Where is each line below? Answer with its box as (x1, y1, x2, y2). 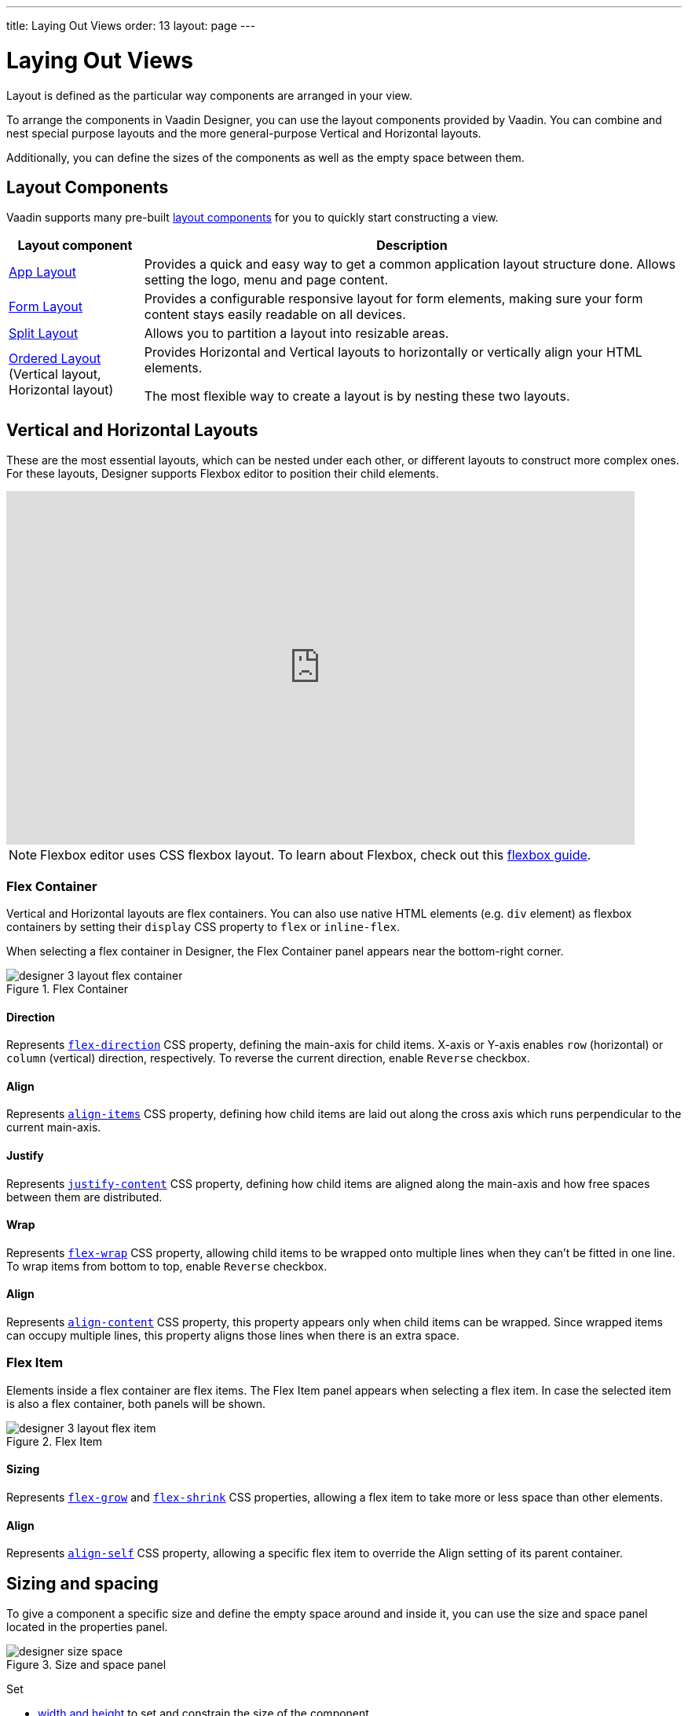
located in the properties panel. (6, 1620, 168, 1634)
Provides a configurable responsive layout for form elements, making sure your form (144, 291, 643, 307)
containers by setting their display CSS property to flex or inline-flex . (6, 919, 400, 933)
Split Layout (9, 325, 79, 342)
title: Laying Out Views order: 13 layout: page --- (6, 19, 256, 32)
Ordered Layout (9, 350, 101, 367)
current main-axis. (6, 1120, 101, 1135)
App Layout (9, 264, 76, 280)
